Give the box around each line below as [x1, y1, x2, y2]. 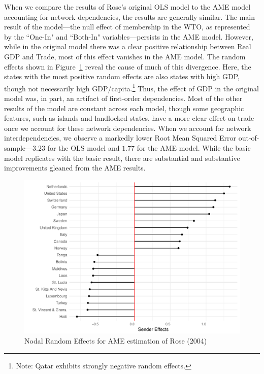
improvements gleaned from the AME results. [4, 162, 146, 173]
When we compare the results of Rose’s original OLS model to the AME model [4, 2, 251, 12]
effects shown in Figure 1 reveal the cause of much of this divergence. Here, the [4, 61, 251, 72]
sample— [4, 142, 33, 153]
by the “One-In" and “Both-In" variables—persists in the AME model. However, [4, 31, 253, 42]
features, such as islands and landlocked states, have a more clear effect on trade [4, 113, 254, 123]
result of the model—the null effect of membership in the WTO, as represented [4, 21, 250, 32]
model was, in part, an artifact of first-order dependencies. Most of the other [4, 93, 243, 103]
